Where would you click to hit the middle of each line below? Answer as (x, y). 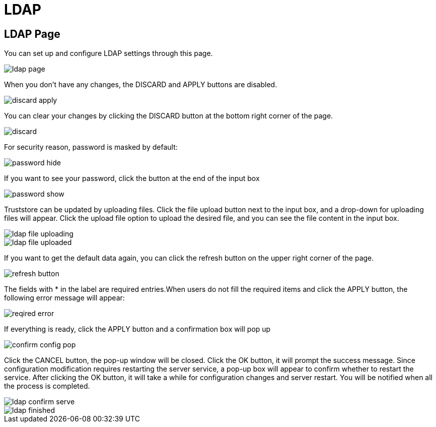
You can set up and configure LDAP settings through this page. (108, 53)
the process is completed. (47, 386)
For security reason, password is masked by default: (91, 147)
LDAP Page (32, 34)
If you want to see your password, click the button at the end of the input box (132, 178)
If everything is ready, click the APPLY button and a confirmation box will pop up (137, 329)
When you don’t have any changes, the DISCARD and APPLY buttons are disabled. (141, 85)
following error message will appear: (64, 298)
